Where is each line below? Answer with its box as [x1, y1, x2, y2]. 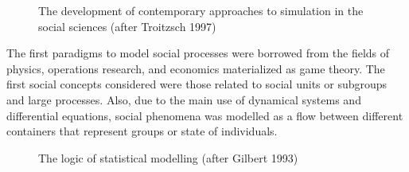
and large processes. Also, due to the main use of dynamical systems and [6, 91, 361, 107]
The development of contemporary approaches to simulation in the [38, 2, 364, 18]
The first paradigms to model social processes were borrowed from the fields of [6, 45, 390, 61]
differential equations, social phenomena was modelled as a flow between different [6, 107, 403, 123]
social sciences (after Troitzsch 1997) [38, 18, 216, 34]
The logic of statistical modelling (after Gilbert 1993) [38, 149, 298, 166]
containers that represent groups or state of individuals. [6, 123, 278, 139]
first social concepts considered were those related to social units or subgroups [6, 76, 388, 92]
